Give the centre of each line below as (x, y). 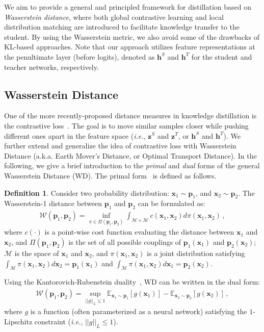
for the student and (222, 56)
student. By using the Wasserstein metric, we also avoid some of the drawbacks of (132, 36)
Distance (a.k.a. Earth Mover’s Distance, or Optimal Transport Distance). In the (130, 155)
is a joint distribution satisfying (196, 253)
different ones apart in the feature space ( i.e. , (75, 135)
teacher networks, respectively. (51, 67)
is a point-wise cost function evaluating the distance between (139, 232)
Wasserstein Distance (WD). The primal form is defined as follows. (110, 175)
